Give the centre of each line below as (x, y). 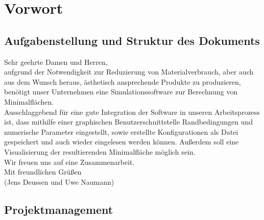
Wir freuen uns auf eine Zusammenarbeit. (69, 162)
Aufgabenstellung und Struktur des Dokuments (132, 40)
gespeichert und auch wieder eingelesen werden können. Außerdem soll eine (122, 142)
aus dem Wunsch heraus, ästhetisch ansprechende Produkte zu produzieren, (123, 81)
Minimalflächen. (29, 101)
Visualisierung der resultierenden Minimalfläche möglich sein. (100, 151)
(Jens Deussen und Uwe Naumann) (59, 181)
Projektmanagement (59, 209)
